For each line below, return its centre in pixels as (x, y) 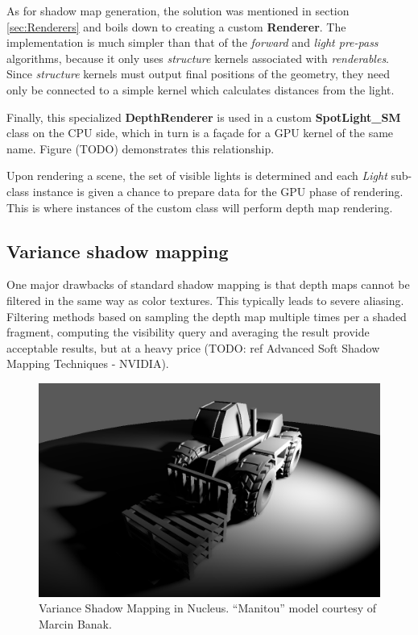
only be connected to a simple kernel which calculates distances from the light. (201, 89)
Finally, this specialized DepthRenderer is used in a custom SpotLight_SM (204, 117)
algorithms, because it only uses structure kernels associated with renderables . (198, 58)
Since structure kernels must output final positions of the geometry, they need (198, 74)
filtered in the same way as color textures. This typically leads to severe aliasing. (205, 300)
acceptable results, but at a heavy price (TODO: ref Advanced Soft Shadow (193, 347)
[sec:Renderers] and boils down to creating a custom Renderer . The (176, 26)
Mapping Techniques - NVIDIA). (88, 363)
